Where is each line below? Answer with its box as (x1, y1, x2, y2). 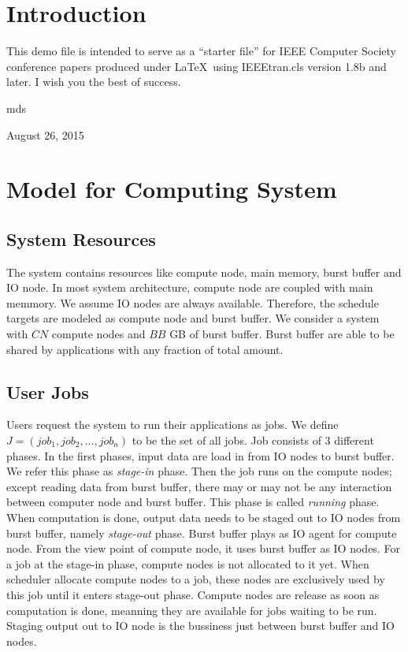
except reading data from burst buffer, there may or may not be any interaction (6, 478, 392, 494)
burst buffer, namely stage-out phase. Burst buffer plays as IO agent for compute (6, 524, 397, 541)
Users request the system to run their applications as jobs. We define (6, 416, 339, 433)
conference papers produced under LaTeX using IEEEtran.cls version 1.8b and (6, 58, 387, 74)
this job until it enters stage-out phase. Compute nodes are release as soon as (6, 586, 380, 602)
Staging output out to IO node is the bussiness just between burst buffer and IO (6, 617, 395, 634)
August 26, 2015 (6, 126, 84, 143)
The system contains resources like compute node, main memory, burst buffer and (6, 263, 402, 280)
